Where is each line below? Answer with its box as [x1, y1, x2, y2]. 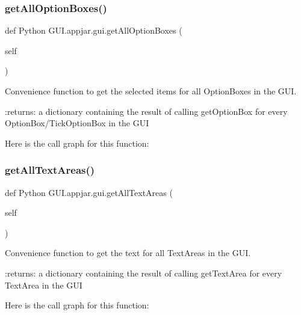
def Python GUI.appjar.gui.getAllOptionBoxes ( [5, 24, 182, 37]
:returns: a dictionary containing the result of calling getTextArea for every [5, 266, 282, 279]
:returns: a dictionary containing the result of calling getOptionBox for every [5, 105, 288, 117]
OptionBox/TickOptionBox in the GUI [5, 117, 149, 129]
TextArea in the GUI [5, 278, 82, 291]
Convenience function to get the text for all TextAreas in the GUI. [5, 246, 251, 259]
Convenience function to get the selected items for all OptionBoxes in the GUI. [5, 85, 297, 97]
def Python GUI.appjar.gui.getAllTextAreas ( [5, 186, 173, 198]
